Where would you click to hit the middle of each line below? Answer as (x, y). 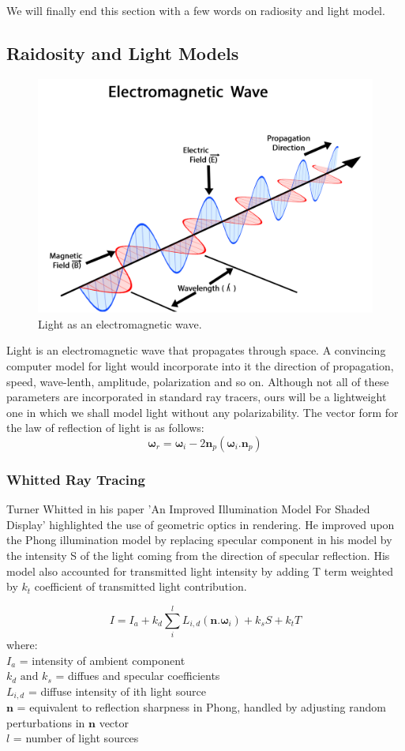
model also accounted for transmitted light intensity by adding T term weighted (200, 571)
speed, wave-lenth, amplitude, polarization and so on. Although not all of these (198, 381)
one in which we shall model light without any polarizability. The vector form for (202, 412)
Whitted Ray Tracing (76, 479)
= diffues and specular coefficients (138, 676)
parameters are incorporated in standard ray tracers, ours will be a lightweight (197, 397)
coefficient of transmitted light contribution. (141, 586)
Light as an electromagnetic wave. (120, 323)
